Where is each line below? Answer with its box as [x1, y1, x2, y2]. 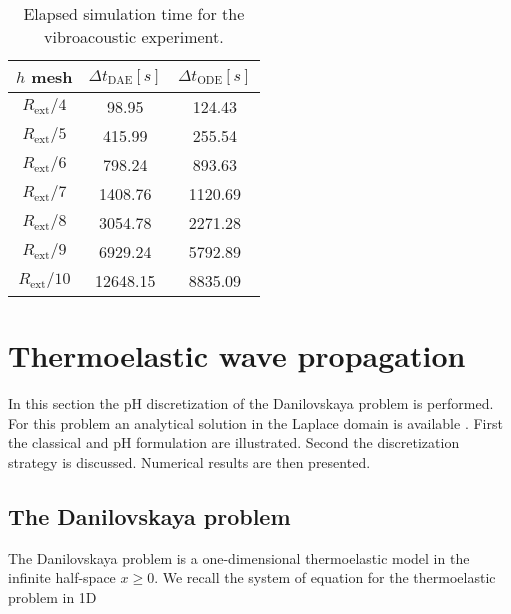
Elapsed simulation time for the [23, 2, 245, 25]
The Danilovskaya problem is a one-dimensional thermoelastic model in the [8, 547, 470, 568]
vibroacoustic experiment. [44, 25, 224, 48]
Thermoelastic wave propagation [8, 335, 466, 376]
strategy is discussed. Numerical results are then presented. [8, 451, 371, 472]
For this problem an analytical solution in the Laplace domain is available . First [8, 412, 503, 433]
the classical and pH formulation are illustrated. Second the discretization [8, 432, 460, 453]
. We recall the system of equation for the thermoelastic [154, 567, 496, 588]
